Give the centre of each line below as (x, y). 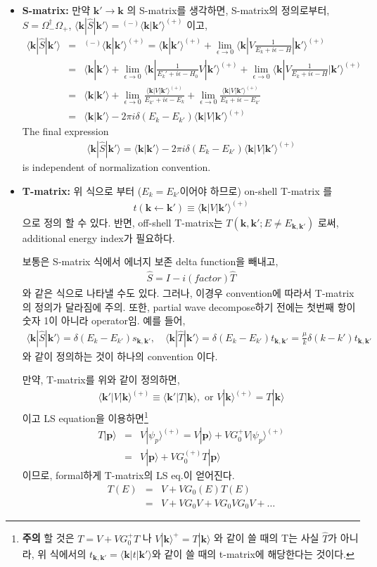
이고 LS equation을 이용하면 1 (85, 417)
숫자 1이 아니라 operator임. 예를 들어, (104, 320)
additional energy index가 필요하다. (98, 237)
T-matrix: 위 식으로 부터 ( (82, 190)
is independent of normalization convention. (116, 166)
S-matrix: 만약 (56, 10)
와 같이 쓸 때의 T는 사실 (267, 538)
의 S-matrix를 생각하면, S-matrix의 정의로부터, (228, 10)
